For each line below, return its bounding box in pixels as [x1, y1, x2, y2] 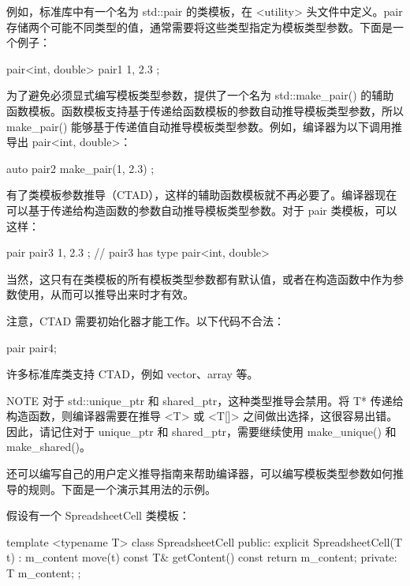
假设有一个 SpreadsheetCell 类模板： [6, 507, 190, 524]
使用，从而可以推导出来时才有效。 [17, 286, 194, 302]
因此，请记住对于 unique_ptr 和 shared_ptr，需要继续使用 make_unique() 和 [6, 423, 397, 439]
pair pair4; [6, 339, 57, 355]
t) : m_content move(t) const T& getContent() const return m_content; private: [6, 549, 397, 565]
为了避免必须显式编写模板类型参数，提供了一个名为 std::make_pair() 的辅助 [6, 87, 394, 103]
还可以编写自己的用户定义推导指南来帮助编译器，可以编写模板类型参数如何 [6, 465, 393, 482]
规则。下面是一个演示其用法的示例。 [28, 480, 216, 497]
